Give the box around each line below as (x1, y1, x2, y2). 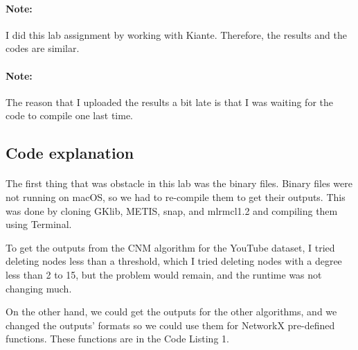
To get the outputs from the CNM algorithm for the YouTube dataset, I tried (6, 240, 335, 254)
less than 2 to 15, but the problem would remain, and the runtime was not (6, 267, 322, 281)
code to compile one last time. (6, 108, 133, 123)
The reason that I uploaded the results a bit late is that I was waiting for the (6, 94, 333, 109)
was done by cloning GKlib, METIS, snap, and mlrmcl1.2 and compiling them (6, 203, 338, 218)
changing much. (6, 281, 72, 295)
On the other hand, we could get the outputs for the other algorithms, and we (6, 304, 337, 319)
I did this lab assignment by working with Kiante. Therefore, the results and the (6, 27, 347, 42)
